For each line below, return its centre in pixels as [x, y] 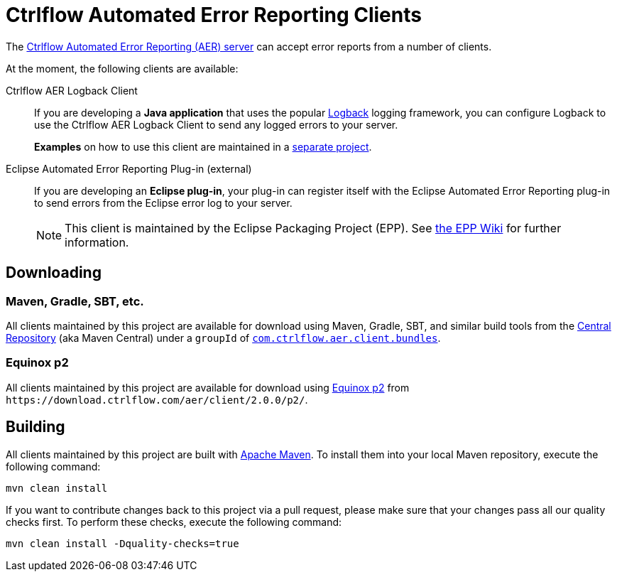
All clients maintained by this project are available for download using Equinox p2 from [208, 387]
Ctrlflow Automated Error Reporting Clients [214, 15]
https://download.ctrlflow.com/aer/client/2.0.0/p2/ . [157, 399]
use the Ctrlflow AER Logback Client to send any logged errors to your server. [216, 124]
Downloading [54, 273]
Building [36, 427]
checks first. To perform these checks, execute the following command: [174, 522]
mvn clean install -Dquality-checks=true [122, 543]
